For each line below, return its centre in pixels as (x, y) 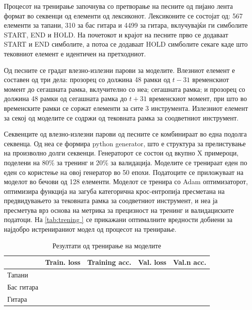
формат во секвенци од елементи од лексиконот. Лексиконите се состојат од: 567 (123, 15)
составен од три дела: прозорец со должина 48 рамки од (87, 79)
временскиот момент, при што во (198, 98)
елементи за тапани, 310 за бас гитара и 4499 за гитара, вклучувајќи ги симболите (126, 25)
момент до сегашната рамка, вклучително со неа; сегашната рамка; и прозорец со (125, 89)
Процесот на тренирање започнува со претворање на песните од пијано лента (118, 6)
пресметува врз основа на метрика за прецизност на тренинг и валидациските (119, 210)
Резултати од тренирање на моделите (107, 245)
